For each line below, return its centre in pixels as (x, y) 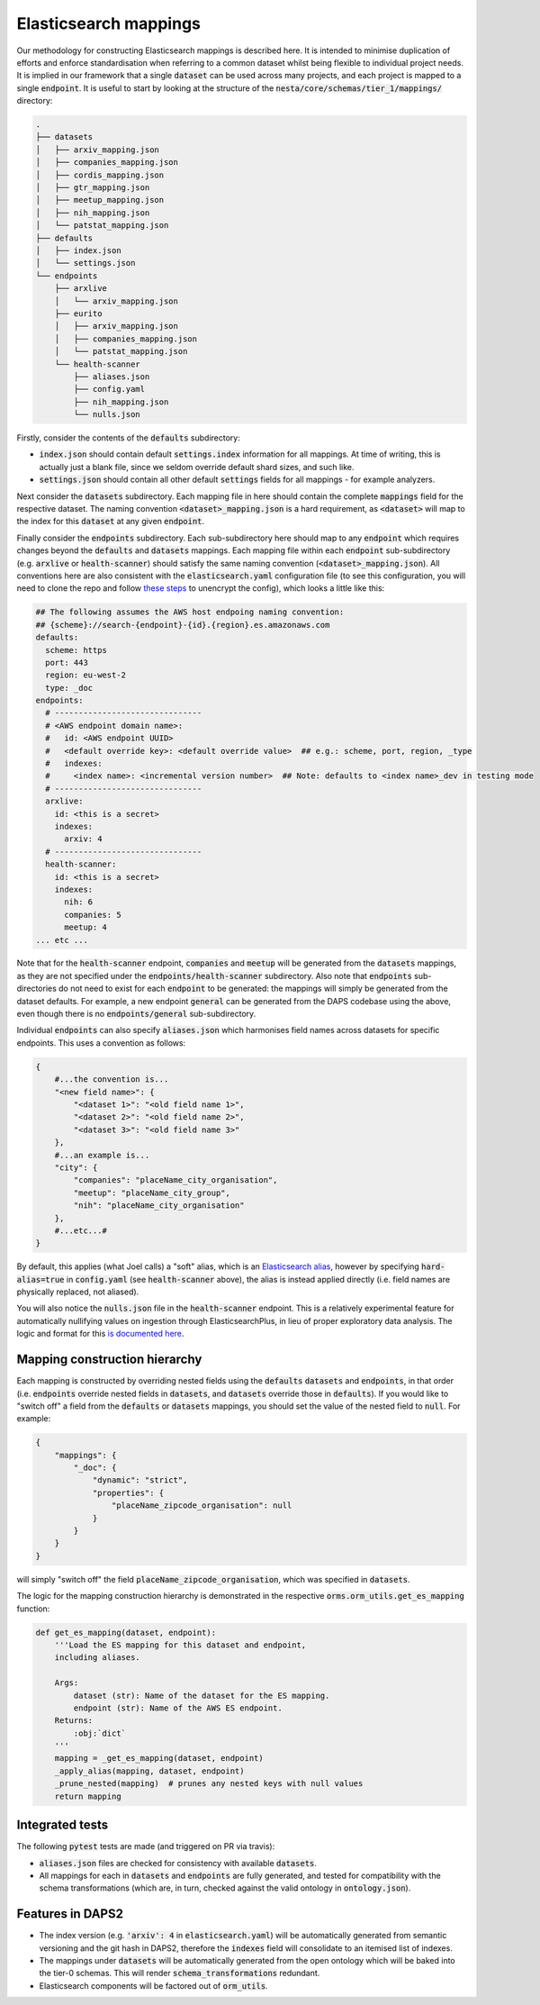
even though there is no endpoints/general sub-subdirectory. (136, 1014)
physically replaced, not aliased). (78, 1292)
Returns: (74, 1721)
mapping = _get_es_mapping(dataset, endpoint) (159, 1758)
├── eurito (78, 313)
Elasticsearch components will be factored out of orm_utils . (154, 1985)
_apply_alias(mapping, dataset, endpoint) (149, 1771)
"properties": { (128, 1492)
